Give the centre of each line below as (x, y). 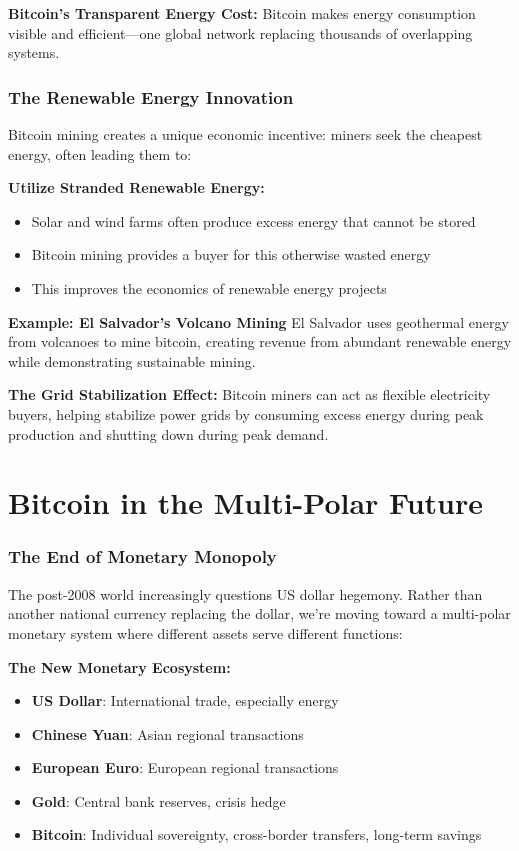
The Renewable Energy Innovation (151, 96)
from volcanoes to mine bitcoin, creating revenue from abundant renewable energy (260, 341)
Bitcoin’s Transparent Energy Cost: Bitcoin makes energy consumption (242, 13)
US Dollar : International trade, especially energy (185, 700)
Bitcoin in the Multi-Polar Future (246, 502)
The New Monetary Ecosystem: (119, 666)
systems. (34, 52)
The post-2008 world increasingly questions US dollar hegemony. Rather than (245, 593)
